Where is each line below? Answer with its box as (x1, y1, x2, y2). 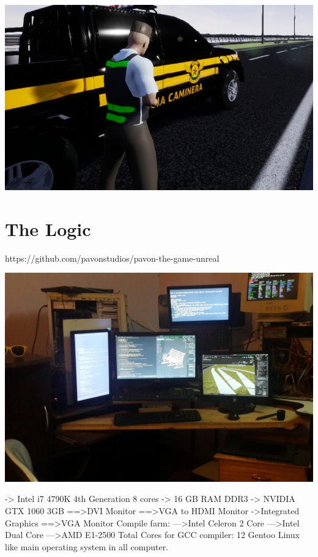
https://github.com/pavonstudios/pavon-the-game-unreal (5, 251, 220, 264)
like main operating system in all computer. (5, 540, 169, 553)
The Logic (5, 216, 91, 241)
